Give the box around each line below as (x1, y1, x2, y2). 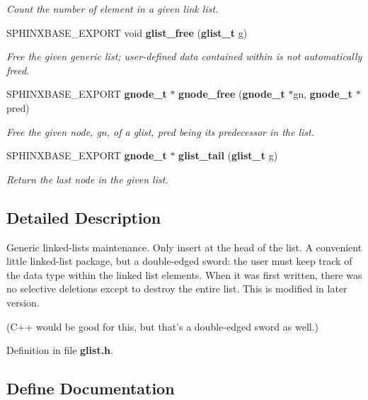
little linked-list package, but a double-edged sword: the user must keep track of (6, 253, 352, 268)
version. (6, 295, 40, 309)
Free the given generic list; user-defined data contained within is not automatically (6, 49, 362, 64)
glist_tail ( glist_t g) (178, 148, 278, 163)
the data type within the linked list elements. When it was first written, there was (6, 267, 362, 282)
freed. (6, 62, 30, 77)
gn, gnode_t (293, 86, 352, 101)
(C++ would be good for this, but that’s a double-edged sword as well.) (6, 319, 319, 333)
